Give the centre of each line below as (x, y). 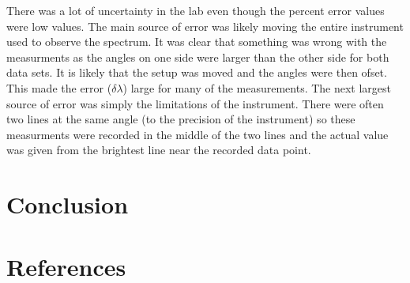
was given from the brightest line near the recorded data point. (159, 150)
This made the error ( (59, 87)
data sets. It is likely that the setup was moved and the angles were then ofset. (197, 72)
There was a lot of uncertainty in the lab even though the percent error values (196, 10)
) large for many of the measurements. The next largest (257, 87)
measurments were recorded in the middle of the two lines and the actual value (197, 134)
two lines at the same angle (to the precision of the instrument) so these (181, 119)
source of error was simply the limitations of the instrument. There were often (195, 103)
